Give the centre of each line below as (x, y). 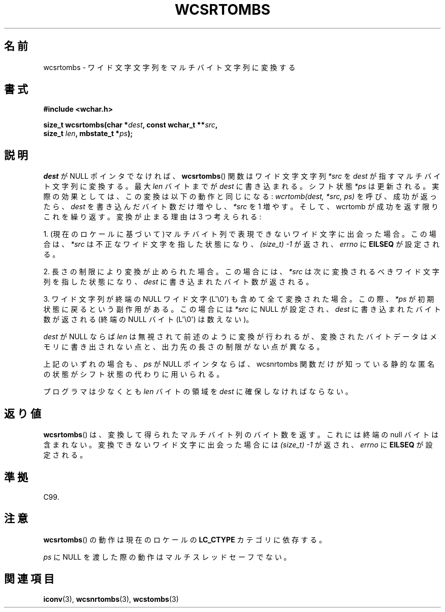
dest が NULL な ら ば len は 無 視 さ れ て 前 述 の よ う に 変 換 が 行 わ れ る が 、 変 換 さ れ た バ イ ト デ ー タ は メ (240, 337)
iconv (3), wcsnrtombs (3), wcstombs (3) (111, 599)
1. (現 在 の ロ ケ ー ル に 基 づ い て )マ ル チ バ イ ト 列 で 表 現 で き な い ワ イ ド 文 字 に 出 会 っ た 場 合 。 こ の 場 (240, 234)
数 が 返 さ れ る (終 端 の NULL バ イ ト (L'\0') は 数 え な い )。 (148, 319)
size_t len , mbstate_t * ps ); (88, 134)
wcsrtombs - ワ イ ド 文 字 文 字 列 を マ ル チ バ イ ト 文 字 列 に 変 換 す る (169, 67)
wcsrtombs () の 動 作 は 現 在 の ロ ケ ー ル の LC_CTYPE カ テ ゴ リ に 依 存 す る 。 (185, 539)
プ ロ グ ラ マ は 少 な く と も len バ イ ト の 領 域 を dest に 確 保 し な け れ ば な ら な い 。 (198, 392)
